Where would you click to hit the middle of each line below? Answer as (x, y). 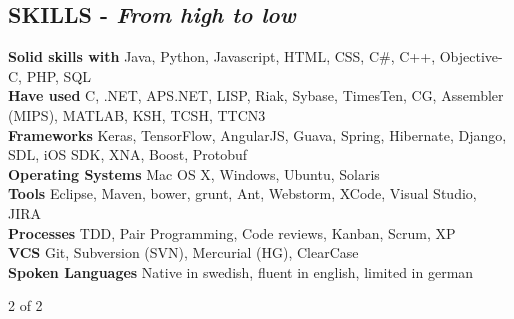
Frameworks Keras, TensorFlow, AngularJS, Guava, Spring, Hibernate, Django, (257, 134)
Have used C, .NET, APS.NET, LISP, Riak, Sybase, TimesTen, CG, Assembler (256, 95)
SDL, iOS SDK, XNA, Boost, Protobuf (128, 154)
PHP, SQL (59, 75)
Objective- (471, 56)
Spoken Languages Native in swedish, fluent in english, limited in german (241, 271)
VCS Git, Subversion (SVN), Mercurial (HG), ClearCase (183, 252)
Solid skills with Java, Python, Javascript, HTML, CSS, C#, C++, (222, 56)
